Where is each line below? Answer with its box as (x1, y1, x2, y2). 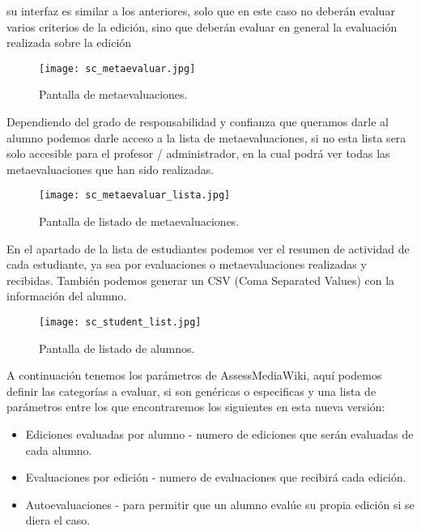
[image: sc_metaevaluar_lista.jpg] (39, 189, 231, 202)
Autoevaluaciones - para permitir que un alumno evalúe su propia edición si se (25, 495, 415, 512)
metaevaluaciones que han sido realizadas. (6, 160, 215, 177)
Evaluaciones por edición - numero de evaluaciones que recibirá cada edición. (25, 469, 406, 486)
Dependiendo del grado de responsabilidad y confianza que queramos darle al (6, 113, 389, 130)
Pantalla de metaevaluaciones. (39, 86, 188, 103)
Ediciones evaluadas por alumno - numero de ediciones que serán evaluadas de (25, 426, 414, 443)
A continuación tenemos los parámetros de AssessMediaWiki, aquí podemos (6, 367, 382, 384)
